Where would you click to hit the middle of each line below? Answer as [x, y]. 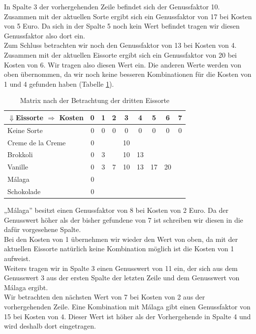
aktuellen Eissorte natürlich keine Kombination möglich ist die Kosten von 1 [119, 249]
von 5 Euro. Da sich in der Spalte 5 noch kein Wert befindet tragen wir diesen [122, 26]
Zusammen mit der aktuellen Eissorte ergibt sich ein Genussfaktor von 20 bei [121, 54]
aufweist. [17, 258]
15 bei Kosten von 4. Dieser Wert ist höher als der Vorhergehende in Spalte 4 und [128, 316]
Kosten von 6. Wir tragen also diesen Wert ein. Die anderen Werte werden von [123, 64]
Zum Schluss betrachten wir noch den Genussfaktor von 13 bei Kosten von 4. [120, 45]
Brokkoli [20, 154]
